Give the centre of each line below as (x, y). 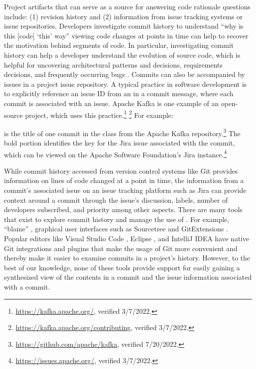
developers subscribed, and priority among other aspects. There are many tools (123, 209)
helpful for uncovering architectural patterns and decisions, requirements (113, 64)
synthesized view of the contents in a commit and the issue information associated (128, 277)
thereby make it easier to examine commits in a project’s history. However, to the (127, 258)
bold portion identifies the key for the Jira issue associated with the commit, (119, 143)
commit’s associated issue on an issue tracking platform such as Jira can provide (125, 190)
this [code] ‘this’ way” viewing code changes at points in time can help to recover (126, 35)
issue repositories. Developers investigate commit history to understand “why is (124, 26)
